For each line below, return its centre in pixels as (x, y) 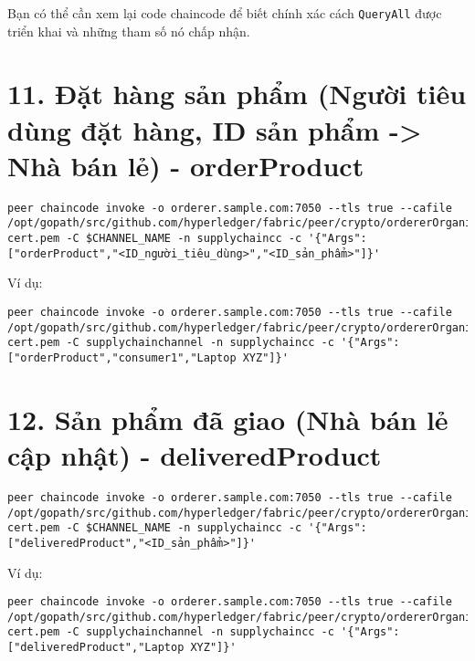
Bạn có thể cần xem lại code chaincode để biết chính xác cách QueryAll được (225, 13)
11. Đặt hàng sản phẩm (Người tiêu (237, 94)
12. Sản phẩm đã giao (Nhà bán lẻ (228, 419)
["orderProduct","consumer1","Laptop (122, 357)
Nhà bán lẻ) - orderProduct (186, 165)
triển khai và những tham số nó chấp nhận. (129, 31)
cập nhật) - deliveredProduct (195, 454)
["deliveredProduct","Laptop (96, 648)
